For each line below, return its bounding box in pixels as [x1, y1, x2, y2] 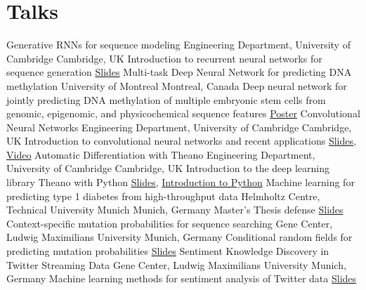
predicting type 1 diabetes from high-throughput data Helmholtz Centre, [6, 188, 320, 203]
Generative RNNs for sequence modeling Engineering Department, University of [6, 37, 351, 52]
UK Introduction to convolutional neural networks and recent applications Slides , [6, 133, 356, 148]
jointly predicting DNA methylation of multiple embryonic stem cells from [6, 92, 326, 107]
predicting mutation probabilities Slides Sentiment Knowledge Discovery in [6, 244, 329, 258]
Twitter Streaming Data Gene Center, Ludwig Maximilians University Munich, [6, 257, 346, 272]
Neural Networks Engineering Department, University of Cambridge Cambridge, [6, 119, 352, 134]
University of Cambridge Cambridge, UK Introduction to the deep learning [6, 161, 330, 176]
